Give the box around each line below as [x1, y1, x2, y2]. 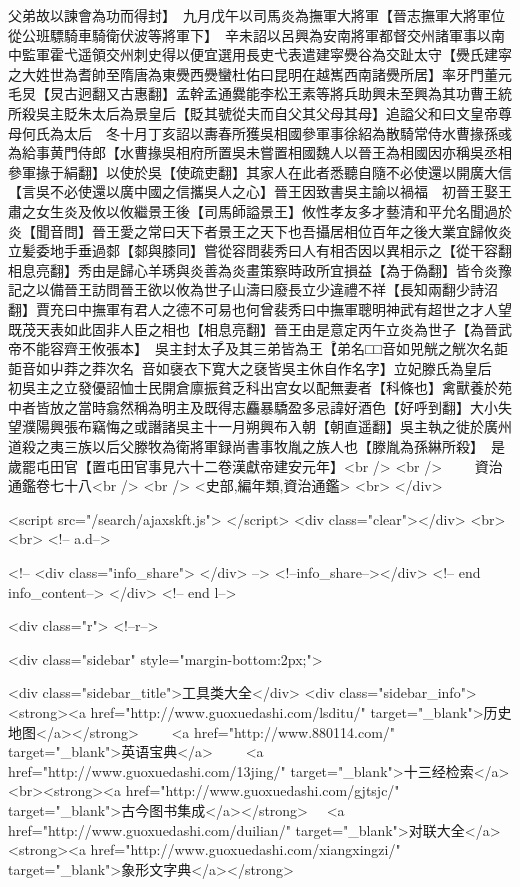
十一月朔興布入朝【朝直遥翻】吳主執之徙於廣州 [203, 416, 512, 437]
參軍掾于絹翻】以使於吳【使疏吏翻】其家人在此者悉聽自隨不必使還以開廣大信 [8, 161, 512, 182]
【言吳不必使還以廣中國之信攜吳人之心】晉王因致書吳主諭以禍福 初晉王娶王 [8, 181, 512, 202]
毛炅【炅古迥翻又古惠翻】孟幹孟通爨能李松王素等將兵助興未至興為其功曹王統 [8, 83, 512, 104]
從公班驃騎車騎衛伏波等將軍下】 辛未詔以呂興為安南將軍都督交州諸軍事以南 [8, 24, 505, 45]
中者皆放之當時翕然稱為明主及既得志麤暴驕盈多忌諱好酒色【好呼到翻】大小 [8, 396, 498, 417]
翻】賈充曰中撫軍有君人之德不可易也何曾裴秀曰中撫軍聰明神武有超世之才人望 [8, 298, 512, 319]
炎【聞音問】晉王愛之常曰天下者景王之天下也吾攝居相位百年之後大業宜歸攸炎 [8, 220, 512, 241]
